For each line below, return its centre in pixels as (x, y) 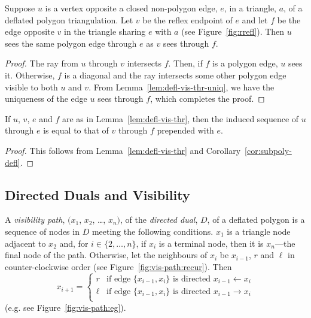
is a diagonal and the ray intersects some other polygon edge (175, 75)
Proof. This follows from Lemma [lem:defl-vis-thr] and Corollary (123, 150)
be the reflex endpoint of (187, 19)
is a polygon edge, (245, 63)
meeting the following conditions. (153, 231)
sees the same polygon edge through (71, 43)
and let (255, 19)
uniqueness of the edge (46, 99)
